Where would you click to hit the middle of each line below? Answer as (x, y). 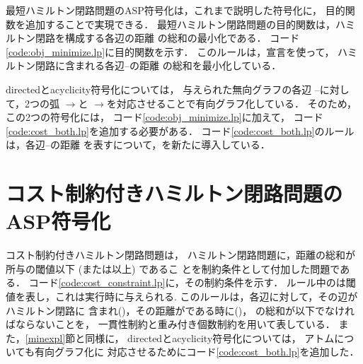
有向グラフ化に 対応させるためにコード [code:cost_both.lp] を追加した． (197, 352)
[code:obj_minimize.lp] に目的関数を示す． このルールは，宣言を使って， (170, 51)
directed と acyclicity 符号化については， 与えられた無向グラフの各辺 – (163, 89)
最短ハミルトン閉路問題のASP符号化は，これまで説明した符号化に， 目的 (175, 10)
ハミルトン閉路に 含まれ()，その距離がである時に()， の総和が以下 (160, 310)
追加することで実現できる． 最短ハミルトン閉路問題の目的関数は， (180, 24)
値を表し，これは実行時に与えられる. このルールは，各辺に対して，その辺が (182, 297)
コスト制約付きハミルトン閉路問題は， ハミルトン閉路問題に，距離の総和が (180, 255)
